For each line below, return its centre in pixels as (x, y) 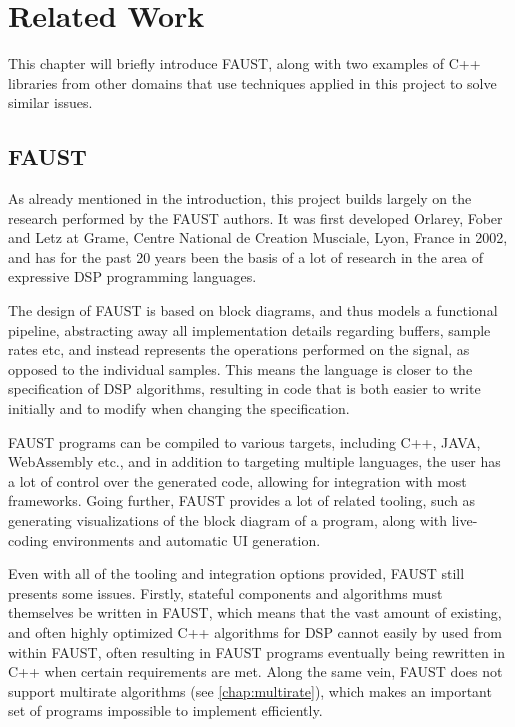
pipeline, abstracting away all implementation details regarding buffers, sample (249, 329)
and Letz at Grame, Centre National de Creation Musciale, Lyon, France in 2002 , (258, 237)
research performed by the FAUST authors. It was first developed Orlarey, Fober (255, 217)
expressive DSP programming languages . (132, 276)
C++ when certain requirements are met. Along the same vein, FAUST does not (255, 671)
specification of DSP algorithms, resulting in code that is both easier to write (244, 388)
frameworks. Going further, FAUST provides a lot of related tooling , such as (242, 500)
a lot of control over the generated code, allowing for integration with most (237, 480)
